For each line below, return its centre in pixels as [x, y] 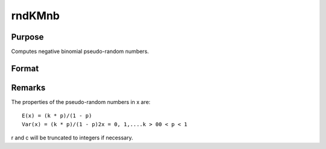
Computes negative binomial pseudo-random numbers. [80, 52]
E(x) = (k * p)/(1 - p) [57, 116]
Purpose [27, 37]
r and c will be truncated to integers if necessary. [72, 138]
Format [25, 68]
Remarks [28, 87]
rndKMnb [35, 16]
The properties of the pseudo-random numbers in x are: [81, 102]
